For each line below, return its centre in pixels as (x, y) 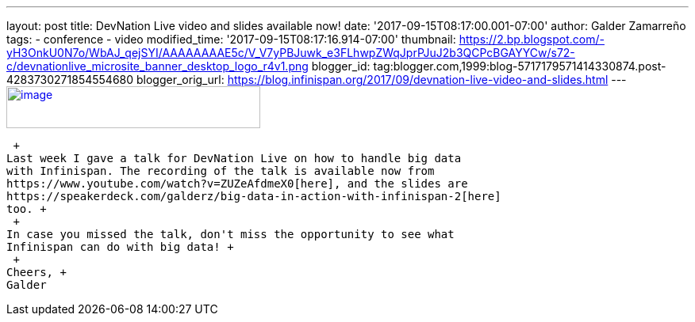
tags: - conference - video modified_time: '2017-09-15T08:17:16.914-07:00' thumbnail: (231, 39)
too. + (27, 209)
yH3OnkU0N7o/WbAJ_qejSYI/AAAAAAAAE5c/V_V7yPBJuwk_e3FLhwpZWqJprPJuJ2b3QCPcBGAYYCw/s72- (291, 53)
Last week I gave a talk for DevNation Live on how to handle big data (234, 158)
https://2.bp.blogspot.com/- (532, 39)
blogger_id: (341, 66)
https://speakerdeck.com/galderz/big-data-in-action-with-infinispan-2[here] (254, 196)
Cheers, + (36, 272)
